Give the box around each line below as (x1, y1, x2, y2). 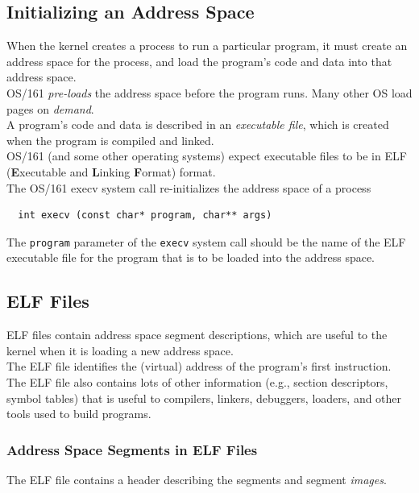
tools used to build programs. (6, 405, 151, 422)
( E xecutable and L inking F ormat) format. (6, 163, 216, 180)
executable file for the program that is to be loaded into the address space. (6, 249, 375, 266)
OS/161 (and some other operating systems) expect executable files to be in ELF (6, 147, 407, 164)
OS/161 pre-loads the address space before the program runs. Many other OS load (6, 84, 413, 101)
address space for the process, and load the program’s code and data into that (6, 52, 392, 69)
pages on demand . (6, 100, 94, 117)
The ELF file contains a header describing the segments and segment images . (6, 470, 387, 487)
